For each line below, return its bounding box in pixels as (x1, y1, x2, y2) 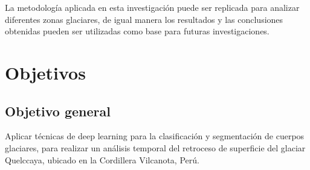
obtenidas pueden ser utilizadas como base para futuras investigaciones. (5, 25, 270, 37)
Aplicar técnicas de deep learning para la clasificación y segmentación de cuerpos (5, 130, 305, 142)
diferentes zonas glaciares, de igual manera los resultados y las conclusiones (5, 13, 283, 25)
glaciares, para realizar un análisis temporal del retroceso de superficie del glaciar (5, 141, 306, 154)
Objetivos (5, 60, 86, 84)
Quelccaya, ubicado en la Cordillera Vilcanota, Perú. (5, 153, 199, 166)
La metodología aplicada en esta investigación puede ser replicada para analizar (5, 1, 300, 13)
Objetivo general (5, 101, 111, 120)
